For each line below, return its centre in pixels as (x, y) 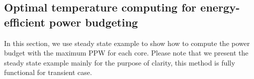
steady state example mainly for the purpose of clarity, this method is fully (120, 62)
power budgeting (94, 22)
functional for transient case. (48, 72)
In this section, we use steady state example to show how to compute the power (127, 43)
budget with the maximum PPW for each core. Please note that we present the (126, 53)
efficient (25, 22)
